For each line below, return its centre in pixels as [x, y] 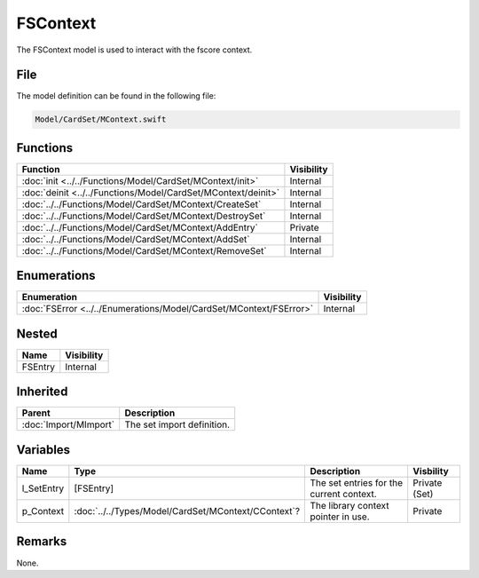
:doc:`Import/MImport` [68, 424]
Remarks [42, 542]
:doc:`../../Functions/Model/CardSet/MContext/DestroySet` [144, 216]
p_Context [43, 511]
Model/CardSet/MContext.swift [101, 119]
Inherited [42, 392]
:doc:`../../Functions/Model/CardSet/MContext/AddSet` [136, 239]
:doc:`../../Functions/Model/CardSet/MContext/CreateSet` [141, 204]
